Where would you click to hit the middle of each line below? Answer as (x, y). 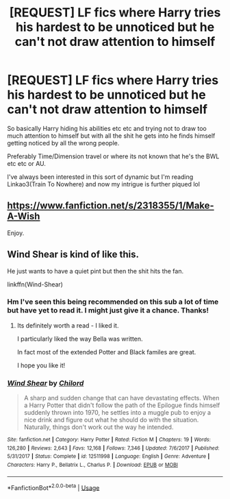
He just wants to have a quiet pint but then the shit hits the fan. (95, 271)
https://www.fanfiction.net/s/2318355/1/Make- (111, 206)
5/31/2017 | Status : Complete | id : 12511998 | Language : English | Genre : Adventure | (108, 457)
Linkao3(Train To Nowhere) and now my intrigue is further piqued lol (104, 184)
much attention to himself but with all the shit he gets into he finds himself (111, 136)
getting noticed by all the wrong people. (63, 143)
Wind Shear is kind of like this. (73, 255)
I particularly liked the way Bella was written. (80, 339)
